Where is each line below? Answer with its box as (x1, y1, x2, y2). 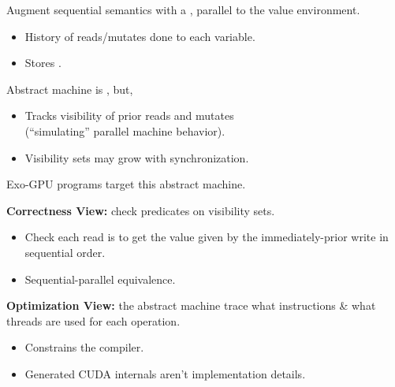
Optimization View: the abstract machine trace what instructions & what (6, 297, 376, 314)
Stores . (24, 54, 61, 71)
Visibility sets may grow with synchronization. (24, 149, 249, 166)
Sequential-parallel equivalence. (24, 270, 176, 287)
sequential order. (24, 244, 106, 260)
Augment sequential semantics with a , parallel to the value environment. (6, 2, 360, 17)
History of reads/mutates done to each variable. (24, 28, 255, 44)
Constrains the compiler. (24, 339, 144, 355)
